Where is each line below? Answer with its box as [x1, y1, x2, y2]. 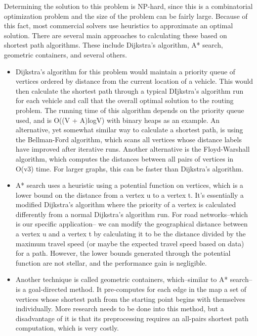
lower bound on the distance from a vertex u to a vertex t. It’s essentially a [15, 189, 244, 200]
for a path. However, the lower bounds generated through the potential [15, 248, 231, 258]
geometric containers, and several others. [4, 49, 127, 59]
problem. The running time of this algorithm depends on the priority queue [15, 105, 244, 115]
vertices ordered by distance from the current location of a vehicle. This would [15, 76, 253, 86]
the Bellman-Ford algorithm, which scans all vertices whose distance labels [15, 134, 242, 144]
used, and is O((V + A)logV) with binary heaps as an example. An [15, 114, 220, 125]
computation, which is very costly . [15, 323, 119, 333]
